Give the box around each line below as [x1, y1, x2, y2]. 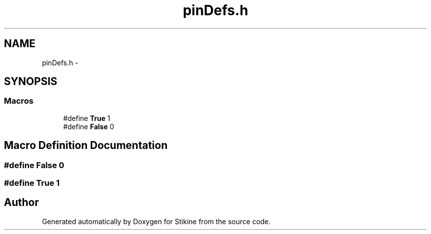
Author [4, 196, 39, 209]
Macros [4, 96, 33, 106]
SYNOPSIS [4, 75, 58, 88]
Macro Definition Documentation [4, 139, 168, 152]
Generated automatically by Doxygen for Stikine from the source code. [42, 217, 271, 226]
